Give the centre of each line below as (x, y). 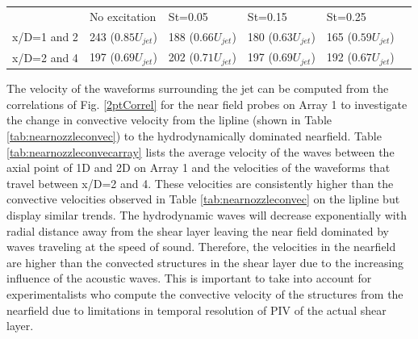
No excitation (123, 16)
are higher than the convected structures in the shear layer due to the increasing (205, 262)
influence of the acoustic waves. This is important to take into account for (189, 278)
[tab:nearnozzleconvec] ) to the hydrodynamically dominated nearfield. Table (194, 136)
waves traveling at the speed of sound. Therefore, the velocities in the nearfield (201, 247)
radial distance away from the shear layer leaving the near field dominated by (198, 230)
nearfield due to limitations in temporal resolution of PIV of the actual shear (196, 310)
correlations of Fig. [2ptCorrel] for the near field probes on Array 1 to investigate (207, 104)
